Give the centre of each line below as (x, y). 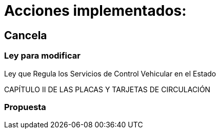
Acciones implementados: (95, 11)
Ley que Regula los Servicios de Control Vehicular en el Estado (110, 73)
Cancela (26, 35)
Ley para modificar (42, 56)
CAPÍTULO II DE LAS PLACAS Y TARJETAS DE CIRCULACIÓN (107, 89)
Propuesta (25, 107)
